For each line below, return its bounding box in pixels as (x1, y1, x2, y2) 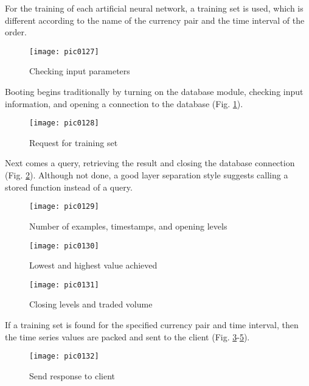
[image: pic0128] (29, 119, 99, 128)
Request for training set (29, 136, 118, 149)
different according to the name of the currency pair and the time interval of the (5, 13, 305, 26)
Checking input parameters (29, 65, 130, 77)
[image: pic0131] (29, 280, 99, 289)
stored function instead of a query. (5, 180, 133, 193)
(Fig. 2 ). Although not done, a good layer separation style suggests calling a (5, 169, 288, 181)
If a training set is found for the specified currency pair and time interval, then (5, 318, 299, 331)
